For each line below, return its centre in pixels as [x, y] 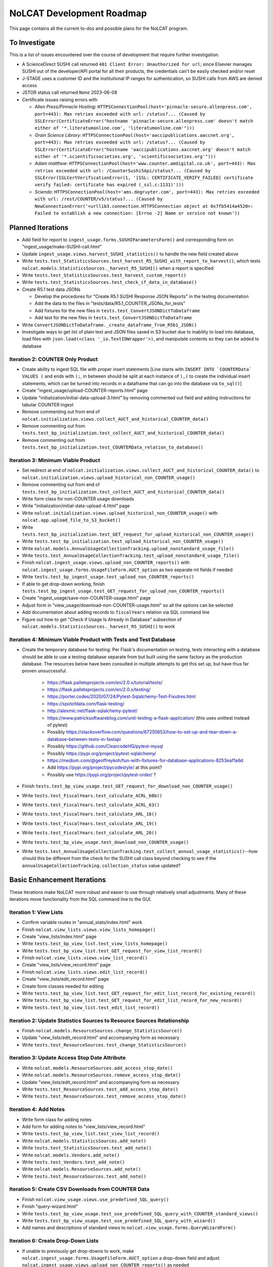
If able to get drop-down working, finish [63, 584]
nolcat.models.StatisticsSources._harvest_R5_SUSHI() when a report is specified [118, 268]
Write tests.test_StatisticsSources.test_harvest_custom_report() [104, 275]
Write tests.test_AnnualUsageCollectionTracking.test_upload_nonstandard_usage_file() [131, 555]
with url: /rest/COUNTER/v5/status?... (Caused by [99, 199]
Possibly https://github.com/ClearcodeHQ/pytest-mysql [105, 746]
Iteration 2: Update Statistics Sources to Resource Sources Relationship [99, 1020]
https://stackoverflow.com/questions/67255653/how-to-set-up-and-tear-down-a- [152, 732]
